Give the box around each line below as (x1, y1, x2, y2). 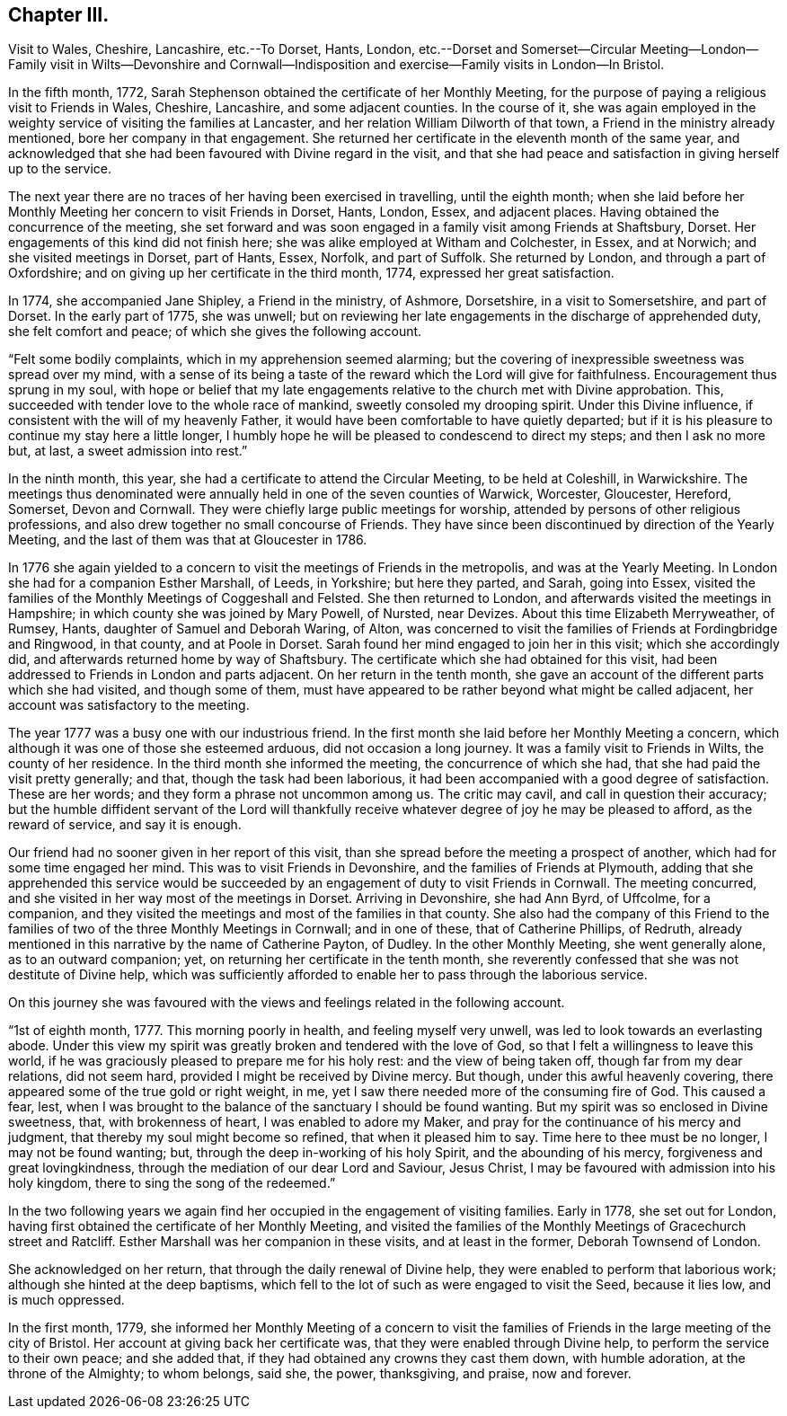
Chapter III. (8, 4, 110, 26)
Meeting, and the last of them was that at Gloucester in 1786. (8, 532, 367, 548)
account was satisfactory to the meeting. (8, 697, 250, 713)
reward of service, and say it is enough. (8, 817, 242, 833)
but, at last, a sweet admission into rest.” (8, 443, 248, 459)
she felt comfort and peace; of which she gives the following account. (8, 323, 422, 340)
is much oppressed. (8, 1292, 125, 1308)
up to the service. (8, 161, 112, 177)
